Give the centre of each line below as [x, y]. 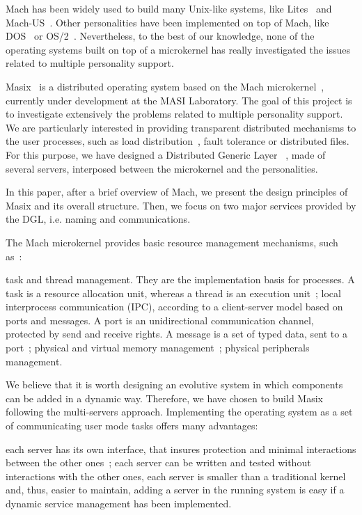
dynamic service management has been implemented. [119, 503]
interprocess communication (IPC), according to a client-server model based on [174, 307]
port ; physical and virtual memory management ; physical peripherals [158, 348]
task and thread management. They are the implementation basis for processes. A [180, 279]
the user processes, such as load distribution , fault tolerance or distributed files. [178, 141]
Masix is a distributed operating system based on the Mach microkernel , [165, 86]
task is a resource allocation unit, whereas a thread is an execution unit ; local [173, 293]
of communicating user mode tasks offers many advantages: [132, 426]
